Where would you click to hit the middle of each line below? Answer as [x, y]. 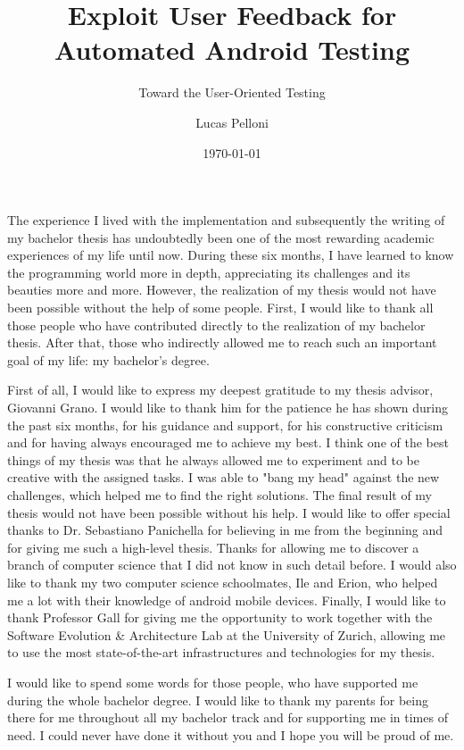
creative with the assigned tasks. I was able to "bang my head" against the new [224, 477]
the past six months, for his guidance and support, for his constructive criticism [225, 425]
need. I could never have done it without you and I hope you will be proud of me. [231, 734]
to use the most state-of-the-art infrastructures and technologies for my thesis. [221, 652]
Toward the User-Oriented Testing [232, 92]
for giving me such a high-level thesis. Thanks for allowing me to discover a [213, 547]
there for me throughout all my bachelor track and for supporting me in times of [228, 717]
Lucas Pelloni [232, 122]
